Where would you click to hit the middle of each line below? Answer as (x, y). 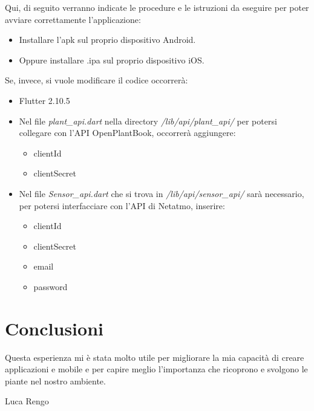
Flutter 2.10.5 (44, 100)
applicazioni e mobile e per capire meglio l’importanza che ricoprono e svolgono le (156, 369)
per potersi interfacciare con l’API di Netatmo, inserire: (122, 205)
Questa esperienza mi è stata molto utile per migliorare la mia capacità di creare (155, 357)
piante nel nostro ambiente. (55, 380)
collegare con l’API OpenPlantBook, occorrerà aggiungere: (127, 133)
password (51, 286)
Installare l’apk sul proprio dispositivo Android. (107, 40)
